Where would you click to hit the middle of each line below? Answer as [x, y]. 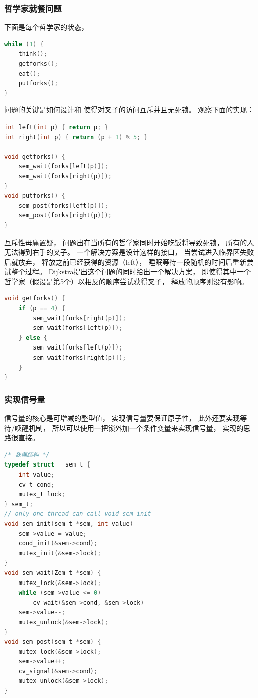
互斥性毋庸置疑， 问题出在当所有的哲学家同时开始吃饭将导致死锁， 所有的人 [129, 242]
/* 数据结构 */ [27, 455]
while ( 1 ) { [24, 44]
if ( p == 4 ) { [42, 309]
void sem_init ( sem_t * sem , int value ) [69, 523]
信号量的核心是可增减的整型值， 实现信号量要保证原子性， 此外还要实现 [122, 418]
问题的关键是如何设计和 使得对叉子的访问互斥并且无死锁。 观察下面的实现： [129, 110]
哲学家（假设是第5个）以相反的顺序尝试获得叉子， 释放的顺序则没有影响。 [126, 281]
